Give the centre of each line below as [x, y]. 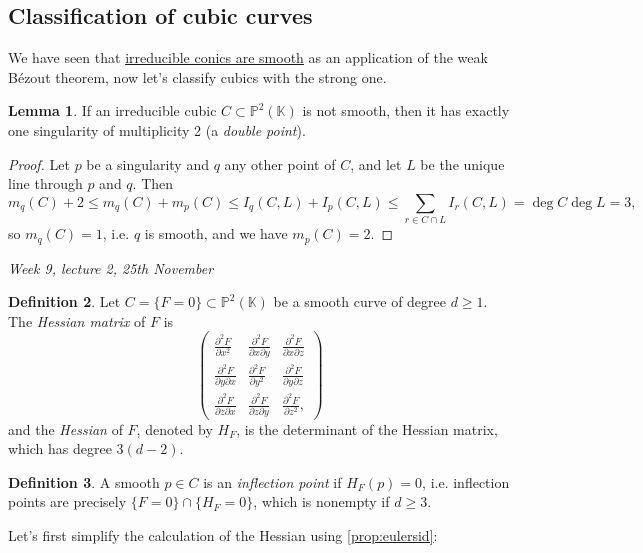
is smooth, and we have [216, 233]
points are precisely [67, 501]
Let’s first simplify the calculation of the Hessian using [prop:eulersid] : [223, 535]
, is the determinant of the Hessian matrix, [367, 428]
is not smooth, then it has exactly [406, 110]
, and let [376, 163]
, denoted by [174, 428]
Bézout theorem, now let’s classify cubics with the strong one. [197, 76]
